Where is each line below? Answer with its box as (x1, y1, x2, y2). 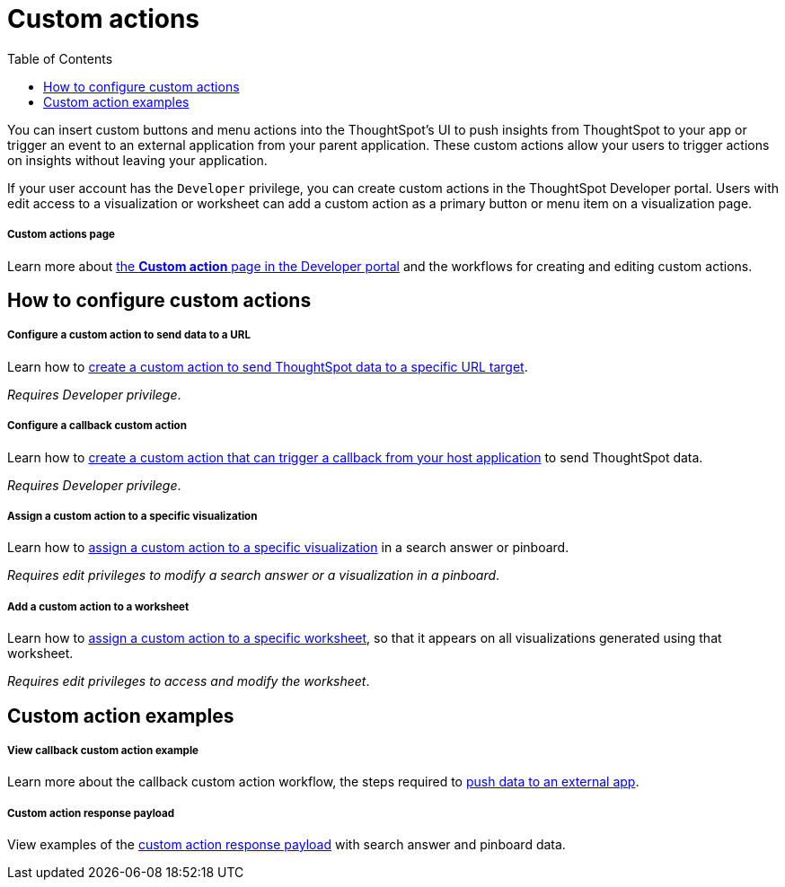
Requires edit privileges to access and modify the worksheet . (7, 673, 370, 689)
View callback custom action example (7, 743, 198, 757)
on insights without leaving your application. (7, 152, 268, 168)
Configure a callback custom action (7, 419, 187, 433)
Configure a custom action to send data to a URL (7, 329, 251, 342)
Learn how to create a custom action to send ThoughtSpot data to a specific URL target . (7, 358, 528, 374)
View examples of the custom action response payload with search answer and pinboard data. (7, 837, 566, 853)
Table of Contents (7, 50, 113, 66)
